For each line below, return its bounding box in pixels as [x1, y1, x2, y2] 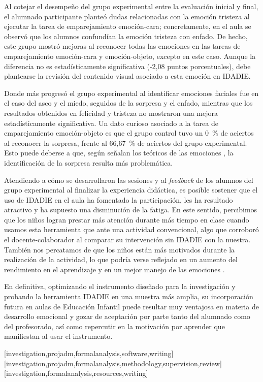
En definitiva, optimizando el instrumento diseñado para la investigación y [4, 281, 236, 292]
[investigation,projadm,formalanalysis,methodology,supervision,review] [4, 358, 222, 368]
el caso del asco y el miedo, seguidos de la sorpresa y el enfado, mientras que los [4, 98, 253, 108]
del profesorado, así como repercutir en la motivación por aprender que [4, 321, 225, 331]
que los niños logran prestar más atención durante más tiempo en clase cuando [4, 214, 249, 225]
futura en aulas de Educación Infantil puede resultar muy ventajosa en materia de [4, 301, 259, 311]
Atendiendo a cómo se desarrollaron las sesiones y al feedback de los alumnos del [4, 174, 253, 185]
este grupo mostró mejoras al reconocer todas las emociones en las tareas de [4, 41, 241, 51]
